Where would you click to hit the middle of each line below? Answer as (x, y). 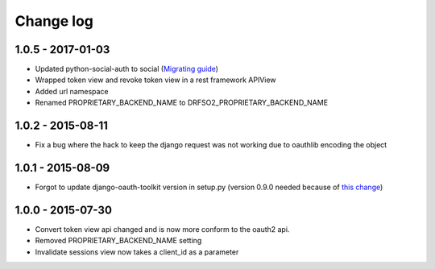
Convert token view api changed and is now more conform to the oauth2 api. (162, 229)
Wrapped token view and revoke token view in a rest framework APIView (156, 80)
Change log (54, 21)
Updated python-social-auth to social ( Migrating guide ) (127, 69)
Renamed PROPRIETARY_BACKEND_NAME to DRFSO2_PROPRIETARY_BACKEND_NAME (182, 103)
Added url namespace (72, 91)
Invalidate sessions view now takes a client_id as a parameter (137, 252)
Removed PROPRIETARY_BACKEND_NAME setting (118, 241)
